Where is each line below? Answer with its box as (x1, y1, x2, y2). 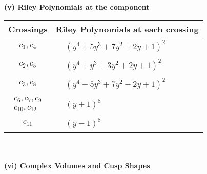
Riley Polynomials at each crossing (55, 23, 199, 35)
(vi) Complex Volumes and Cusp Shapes (4, 160, 150, 171)
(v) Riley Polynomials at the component (4, 2, 150, 12)
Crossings (8, 23, 48, 35)
